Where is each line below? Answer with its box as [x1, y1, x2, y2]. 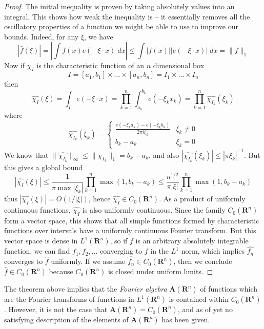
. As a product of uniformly [159, 193, 246, 204]
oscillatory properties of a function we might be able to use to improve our [4, 21, 238, 32]
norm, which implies [181, 245, 245, 256]
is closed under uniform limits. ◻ [108, 266, 213, 277]
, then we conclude [173, 256, 232, 266]
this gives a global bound [4, 161, 83, 172]
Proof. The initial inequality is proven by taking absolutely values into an [4, 1, 235, 11]
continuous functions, [4, 204, 71, 215]
